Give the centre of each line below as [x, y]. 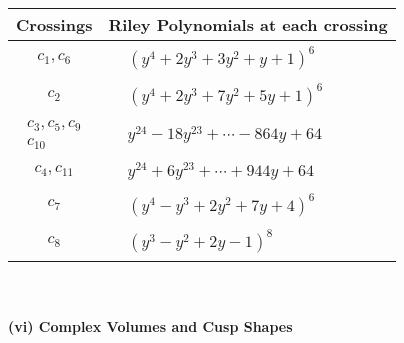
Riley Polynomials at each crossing [248, 24]
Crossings [54, 24]
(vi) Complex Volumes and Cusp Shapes [150, 326]
